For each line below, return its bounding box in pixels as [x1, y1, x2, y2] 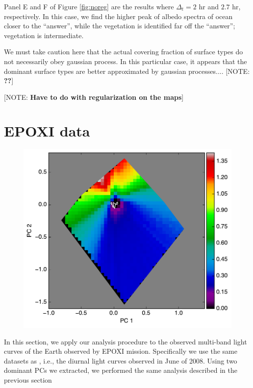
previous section [4, 374, 52, 385]
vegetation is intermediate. [4, 30, 84, 40]
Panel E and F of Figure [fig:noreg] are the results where [4, 1, 174, 11]
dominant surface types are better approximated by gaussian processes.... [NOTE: [4, 66, 250, 76]
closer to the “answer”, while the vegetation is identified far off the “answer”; [4, 21, 235, 31]
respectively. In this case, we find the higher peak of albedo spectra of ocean [4, 11, 233, 21]
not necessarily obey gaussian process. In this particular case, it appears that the [4, 56, 247, 66]
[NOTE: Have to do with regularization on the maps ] [4, 91, 184, 102]
